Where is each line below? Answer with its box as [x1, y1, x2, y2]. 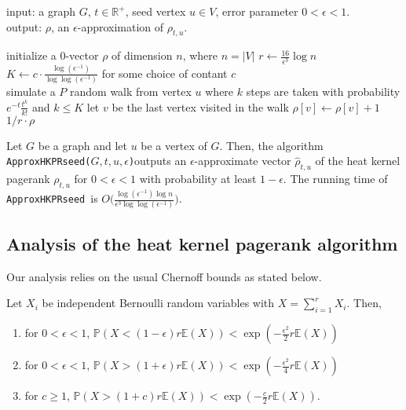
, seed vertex [125, 3, 186, 19]
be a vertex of [141, 137, 207, 153]
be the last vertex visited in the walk [112, 98, 289, 115]
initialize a [6, 47, 57, 64]
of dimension [112, 47, 173, 64]
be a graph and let [38, 137, 127, 153]
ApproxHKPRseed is [6, 190, 98, 207]
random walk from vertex [70, 83, 192, 100]
